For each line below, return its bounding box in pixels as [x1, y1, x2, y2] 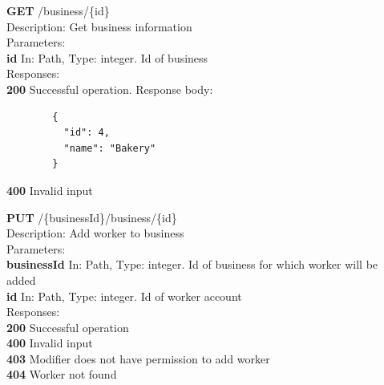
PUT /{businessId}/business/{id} [6, 209, 177, 225]
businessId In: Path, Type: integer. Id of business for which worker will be [6, 256, 378, 273]
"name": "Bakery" [63, 142, 156, 154]
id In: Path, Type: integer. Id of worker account [6, 287, 242, 304]
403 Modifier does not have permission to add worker [6, 350, 270, 367]
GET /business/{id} [6, 2, 110, 18]
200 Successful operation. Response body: [6, 80, 213, 97]
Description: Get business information [6, 18, 192, 34]
